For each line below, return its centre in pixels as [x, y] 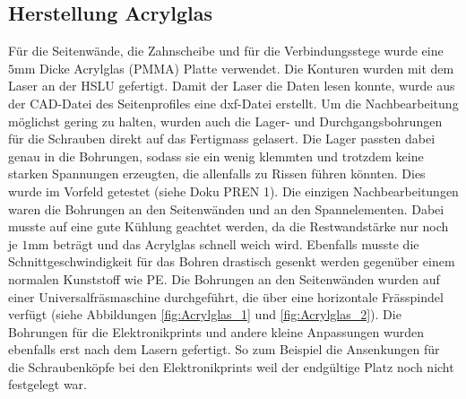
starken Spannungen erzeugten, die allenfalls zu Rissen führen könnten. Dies [217, 173]
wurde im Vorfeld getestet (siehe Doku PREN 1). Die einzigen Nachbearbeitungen [233, 191]
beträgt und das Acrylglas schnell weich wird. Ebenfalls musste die [236, 243]
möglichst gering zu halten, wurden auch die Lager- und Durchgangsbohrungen [225, 121]
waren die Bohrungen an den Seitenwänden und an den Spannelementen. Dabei [226, 208]
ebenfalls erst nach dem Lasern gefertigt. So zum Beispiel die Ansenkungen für [224, 349]
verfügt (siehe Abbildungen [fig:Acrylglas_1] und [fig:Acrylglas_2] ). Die [205, 314]
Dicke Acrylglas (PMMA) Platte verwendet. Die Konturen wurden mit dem [247, 68]
